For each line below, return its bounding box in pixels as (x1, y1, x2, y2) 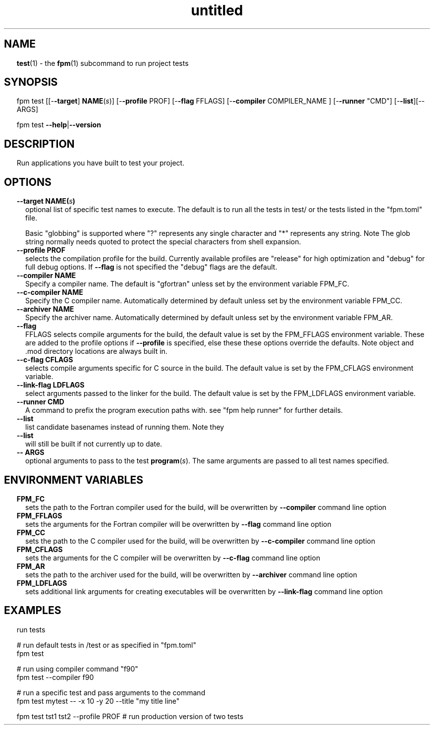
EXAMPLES (4, 604, 61, 617)
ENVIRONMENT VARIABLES (4, 473, 143, 486)
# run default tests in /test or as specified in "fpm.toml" (16, 640, 196, 649)
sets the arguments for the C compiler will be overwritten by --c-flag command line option (25, 553, 321, 562)
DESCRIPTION (4, 137, 75, 150)
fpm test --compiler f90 (16, 673, 94, 681)
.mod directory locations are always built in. (25, 347, 167, 356)
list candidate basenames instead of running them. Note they (25, 423, 224, 432)
